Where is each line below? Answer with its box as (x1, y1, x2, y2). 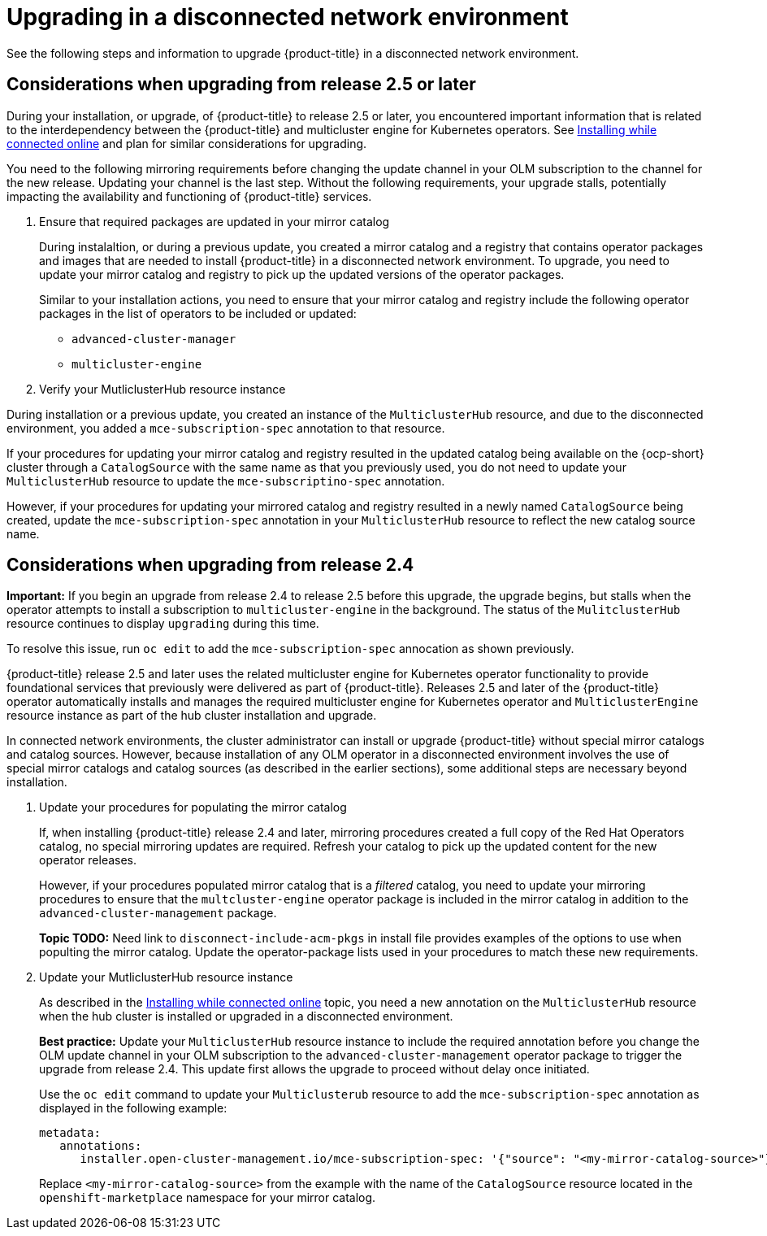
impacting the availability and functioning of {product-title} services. (6, 189, 372, 203)
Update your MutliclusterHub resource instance (39, 970, 293, 985)
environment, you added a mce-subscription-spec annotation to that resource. (6, 420, 445, 435)
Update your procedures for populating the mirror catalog (39, 800, 347, 815)
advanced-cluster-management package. (39, 906, 277, 920)
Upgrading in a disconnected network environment (6, 3, 569, 31)
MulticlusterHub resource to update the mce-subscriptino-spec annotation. (6, 473, 445, 488)
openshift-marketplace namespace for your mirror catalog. (39, 1190, 376, 1205)
